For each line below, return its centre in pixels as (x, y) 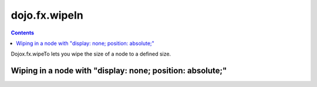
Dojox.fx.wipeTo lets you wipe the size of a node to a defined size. (91, 54)
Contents (23, 33)
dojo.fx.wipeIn (47, 15)
